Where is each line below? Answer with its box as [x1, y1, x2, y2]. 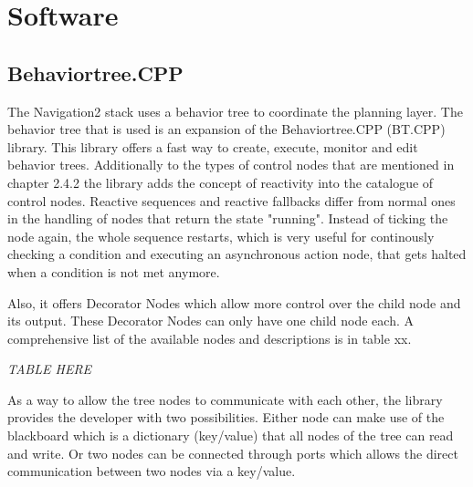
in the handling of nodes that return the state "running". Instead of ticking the [7, 209, 448, 228]
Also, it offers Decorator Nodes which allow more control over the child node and [7, 293, 461, 312]
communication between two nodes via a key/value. [7, 461, 296, 481]
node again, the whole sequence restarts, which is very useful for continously [7, 226, 435, 245]
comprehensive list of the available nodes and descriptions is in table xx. [7, 328, 412, 347]
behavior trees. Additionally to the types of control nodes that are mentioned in [7, 155, 455, 174]
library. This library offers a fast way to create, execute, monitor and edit [7, 137, 418, 156]
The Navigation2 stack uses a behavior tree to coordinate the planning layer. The [7, 101, 463, 120]
